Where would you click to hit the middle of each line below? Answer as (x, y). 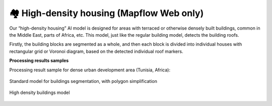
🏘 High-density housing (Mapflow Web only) (107, 13)
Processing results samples (39, 61)
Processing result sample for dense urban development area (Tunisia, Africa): (90, 70)
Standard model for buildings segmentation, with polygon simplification (83, 81)
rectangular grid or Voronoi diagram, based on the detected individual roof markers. (96, 51)
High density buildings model (40, 92)
